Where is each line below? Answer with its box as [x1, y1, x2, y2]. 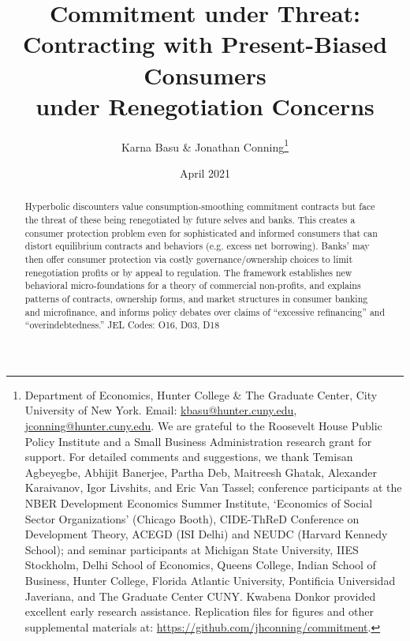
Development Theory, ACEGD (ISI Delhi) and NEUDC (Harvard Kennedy [24, 526, 388, 542]
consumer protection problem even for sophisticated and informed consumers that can [24, 226, 378, 239]
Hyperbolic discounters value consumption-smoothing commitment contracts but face [24, 200, 375, 213]
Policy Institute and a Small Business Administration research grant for [24, 433, 372, 449]
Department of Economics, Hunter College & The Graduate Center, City [24, 386, 378, 403]
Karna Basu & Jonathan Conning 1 [121, 136, 289, 155]
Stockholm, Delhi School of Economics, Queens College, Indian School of [24, 557, 376, 573]
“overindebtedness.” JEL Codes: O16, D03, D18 [24, 318, 220, 332]
